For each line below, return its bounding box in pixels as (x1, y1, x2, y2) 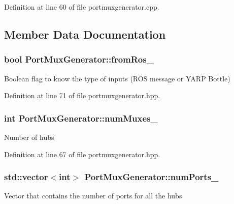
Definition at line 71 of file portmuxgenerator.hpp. (4, 90, 160, 101)
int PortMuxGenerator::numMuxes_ (4, 111, 158, 124)
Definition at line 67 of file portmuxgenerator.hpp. (4, 149, 160, 159)
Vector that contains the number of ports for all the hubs (4, 190, 182, 201)
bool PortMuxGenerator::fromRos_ (4, 53, 154, 66)
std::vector (4, 170, 48, 183)
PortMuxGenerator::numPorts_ (84, 170, 219, 183)
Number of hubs (4, 132, 54, 142)
